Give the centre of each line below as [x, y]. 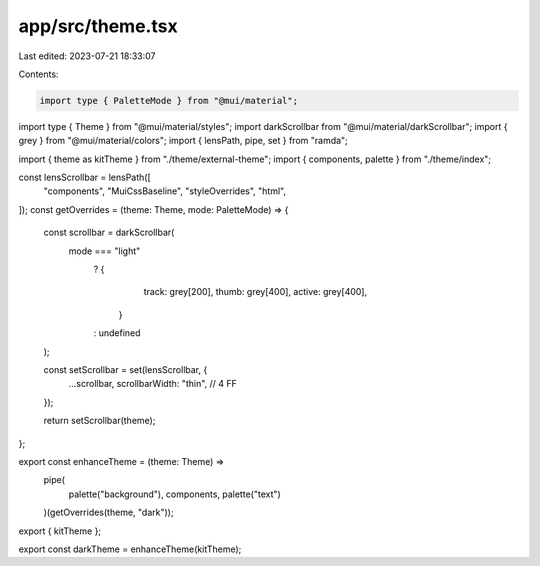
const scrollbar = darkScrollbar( [109, 232]
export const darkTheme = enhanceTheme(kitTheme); [130, 549]
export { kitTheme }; [60, 531]
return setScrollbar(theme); [99, 421]
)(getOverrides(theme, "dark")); [108, 512]
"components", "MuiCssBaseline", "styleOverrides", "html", [165, 191]
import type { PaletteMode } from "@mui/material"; [169, 100]
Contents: [38, 74]
